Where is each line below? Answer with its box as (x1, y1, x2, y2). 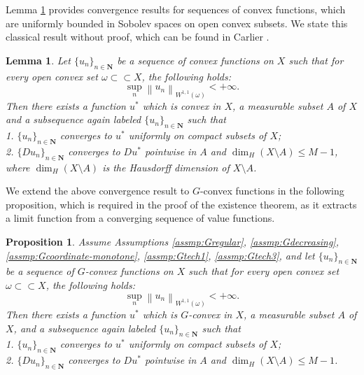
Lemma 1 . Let (6, 52, 71, 67)
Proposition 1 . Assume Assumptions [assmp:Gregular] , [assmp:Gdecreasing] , (6, 234, 339, 248)
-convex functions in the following (199, 183, 344, 198)
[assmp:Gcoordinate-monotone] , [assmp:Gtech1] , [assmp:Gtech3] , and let (6, 248, 315, 262)
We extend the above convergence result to (6, 183, 190, 198)
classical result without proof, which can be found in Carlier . (6, 29, 269, 44)
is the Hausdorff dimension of (102, 160, 230, 174)
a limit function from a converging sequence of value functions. (6, 211, 275, 225)
